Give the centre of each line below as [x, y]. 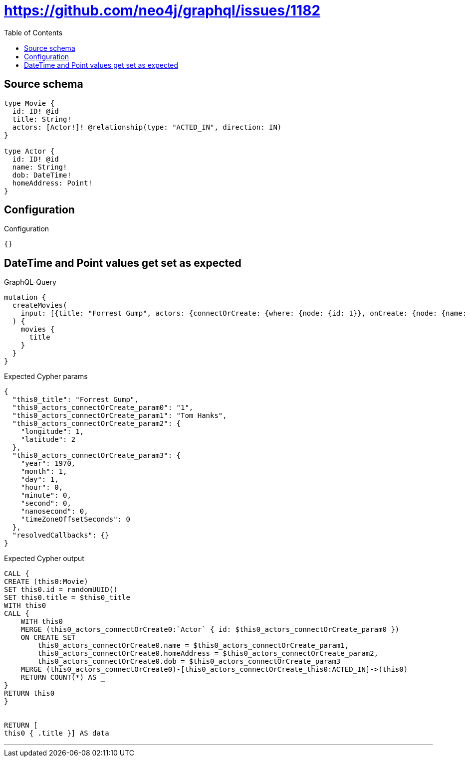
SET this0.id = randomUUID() [61, 590]
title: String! [42, 119]
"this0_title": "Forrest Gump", [75, 400]
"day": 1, [40, 479]
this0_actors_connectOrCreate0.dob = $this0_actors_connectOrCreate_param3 [189, 662]
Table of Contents [33, 32]
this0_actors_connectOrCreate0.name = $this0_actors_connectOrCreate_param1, [193, 646]
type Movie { [29, 103]
